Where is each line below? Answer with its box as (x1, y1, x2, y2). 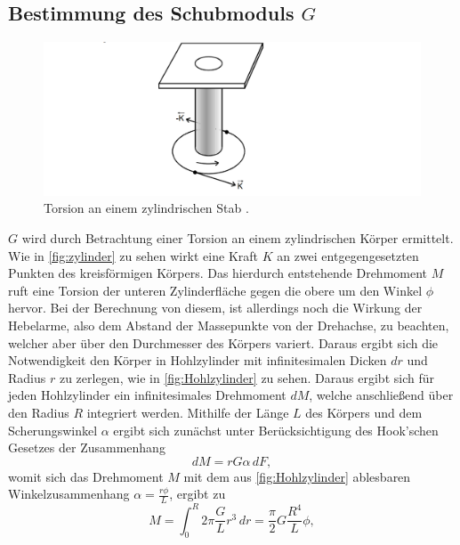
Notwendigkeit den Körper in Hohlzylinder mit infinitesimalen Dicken (8, 351, 387, 370)
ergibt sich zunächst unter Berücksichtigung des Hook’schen (113, 420, 439, 439)
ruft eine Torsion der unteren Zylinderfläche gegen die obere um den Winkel (8, 281, 423, 299)
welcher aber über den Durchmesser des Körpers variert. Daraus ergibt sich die (8, 333, 439, 352)
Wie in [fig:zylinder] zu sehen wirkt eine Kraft (8, 246, 258, 264)
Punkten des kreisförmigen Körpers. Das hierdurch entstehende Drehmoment (8, 264, 428, 282)
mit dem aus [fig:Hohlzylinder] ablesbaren (183, 467, 411, 485)
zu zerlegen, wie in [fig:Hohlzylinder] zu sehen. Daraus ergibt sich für (59, 368, 434, 386)
